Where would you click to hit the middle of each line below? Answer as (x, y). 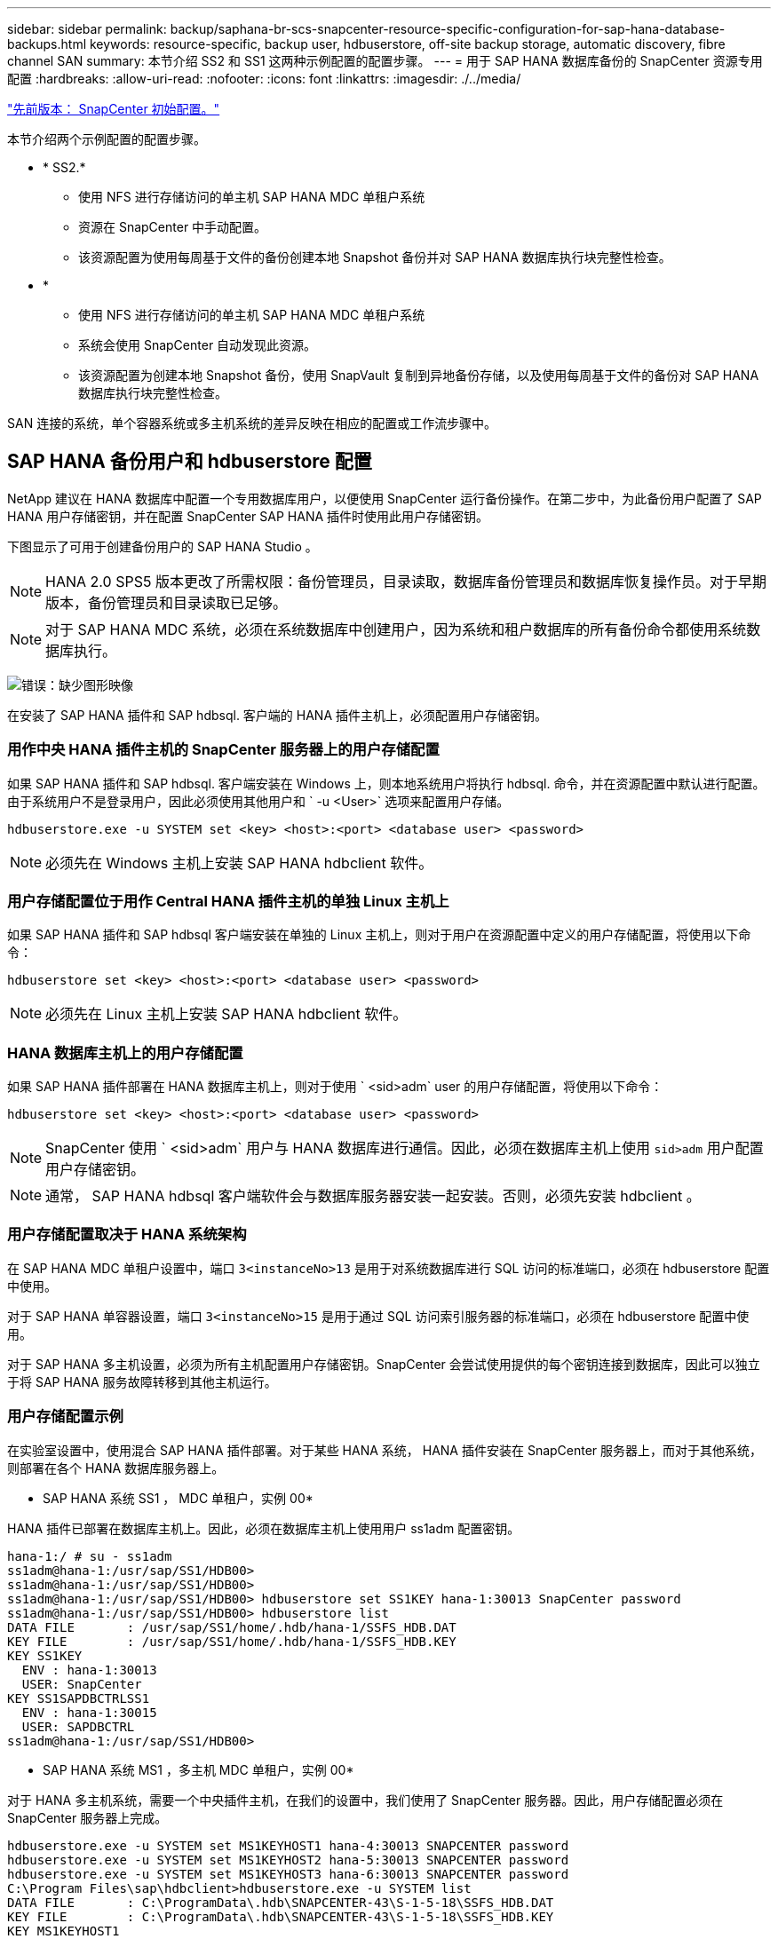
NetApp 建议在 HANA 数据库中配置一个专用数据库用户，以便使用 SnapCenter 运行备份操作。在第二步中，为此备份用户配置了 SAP (385, 498)
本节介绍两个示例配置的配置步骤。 (107, 139)
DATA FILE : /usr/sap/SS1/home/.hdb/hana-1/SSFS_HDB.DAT (232, 1627)
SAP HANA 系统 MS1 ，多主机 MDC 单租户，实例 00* (198, 1769)
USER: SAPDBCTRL (78, 1726)
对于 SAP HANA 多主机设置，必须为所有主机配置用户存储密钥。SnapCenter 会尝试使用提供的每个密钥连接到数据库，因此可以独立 (384, 1364)
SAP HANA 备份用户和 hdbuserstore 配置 (190, 462)
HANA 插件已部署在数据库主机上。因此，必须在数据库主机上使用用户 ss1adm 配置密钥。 (264, 1528)
